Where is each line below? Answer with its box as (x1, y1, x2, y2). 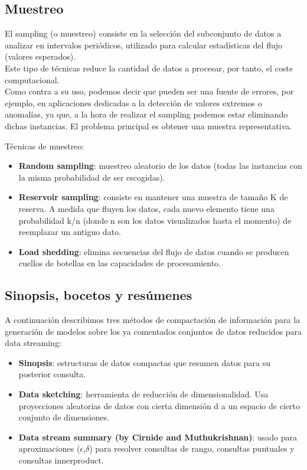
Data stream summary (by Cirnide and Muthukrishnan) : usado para (18, 430, 298, 443)
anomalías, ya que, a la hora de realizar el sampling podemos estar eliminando (5, 108, 288, 120)
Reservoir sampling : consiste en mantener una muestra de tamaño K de (18, 191, 288, 203)
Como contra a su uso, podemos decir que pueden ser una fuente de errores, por (5, 85, 294, 97)
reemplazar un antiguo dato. (18, 226, 121, 238)
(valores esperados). (5, 50, 76, 63)
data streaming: (5, 337, 61, 349)
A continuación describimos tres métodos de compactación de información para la (5, 314, 301, 326)
